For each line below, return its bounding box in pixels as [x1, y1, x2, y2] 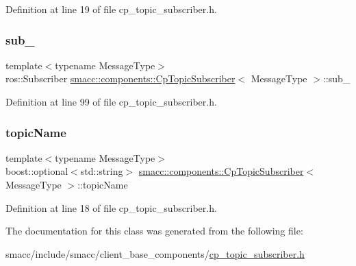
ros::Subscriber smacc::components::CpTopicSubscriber [5, 71, 236, 86]
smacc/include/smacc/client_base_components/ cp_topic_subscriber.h [5, 246, 305, 261]
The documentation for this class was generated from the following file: [5, 223, 303, 238]
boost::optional [5, 164, 68, 178]
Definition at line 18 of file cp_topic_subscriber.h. [5, 200, 217, 215]
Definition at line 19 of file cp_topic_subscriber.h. [5, 2, 217, 16]
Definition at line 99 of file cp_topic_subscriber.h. [5, 95, 217, 108]
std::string [80, 164, 123, 178]
